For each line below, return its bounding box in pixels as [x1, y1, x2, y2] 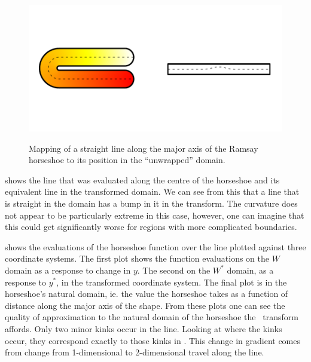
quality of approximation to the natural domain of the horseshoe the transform [5, 311, 298, 323]
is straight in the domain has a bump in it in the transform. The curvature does [5, 197, 298, 209]
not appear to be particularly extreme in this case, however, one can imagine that [5, 208, 304, 221]
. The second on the [137, 263, 211, 276]
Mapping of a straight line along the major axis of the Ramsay [29, 142, 258, 154]
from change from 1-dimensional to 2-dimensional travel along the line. [5, 346, 264, 358]
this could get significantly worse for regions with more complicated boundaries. [5, 220, 297, 233]
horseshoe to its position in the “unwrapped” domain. [29, 154, 225, 166]
